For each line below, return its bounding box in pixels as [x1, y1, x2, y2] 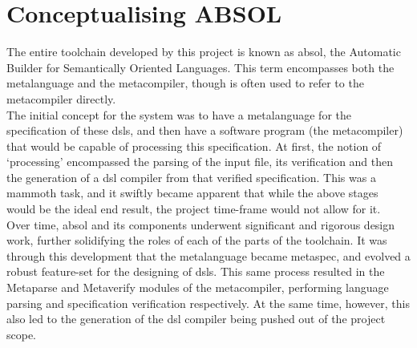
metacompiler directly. [6, 90, 116, 107]
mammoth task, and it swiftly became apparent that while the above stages [6, 184, 379, 201]
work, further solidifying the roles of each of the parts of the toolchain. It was [6, 232, 387, 249]
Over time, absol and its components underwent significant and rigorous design [6, 216, 395, 233]
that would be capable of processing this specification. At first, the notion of [6, 137, 382, 154]
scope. [6, 326, 37, 342]
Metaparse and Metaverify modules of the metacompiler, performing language [6, 279, 389, 296]
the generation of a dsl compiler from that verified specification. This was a [6, 168, 376, 185]
